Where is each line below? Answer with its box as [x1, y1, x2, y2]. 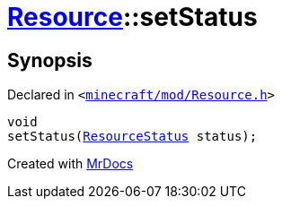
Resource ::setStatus [7, 2, 258, 32]
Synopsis [7, 48, 93, 72]
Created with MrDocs [7, 156, 134, 172]
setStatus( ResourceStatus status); [7, 129, 258, 144]
